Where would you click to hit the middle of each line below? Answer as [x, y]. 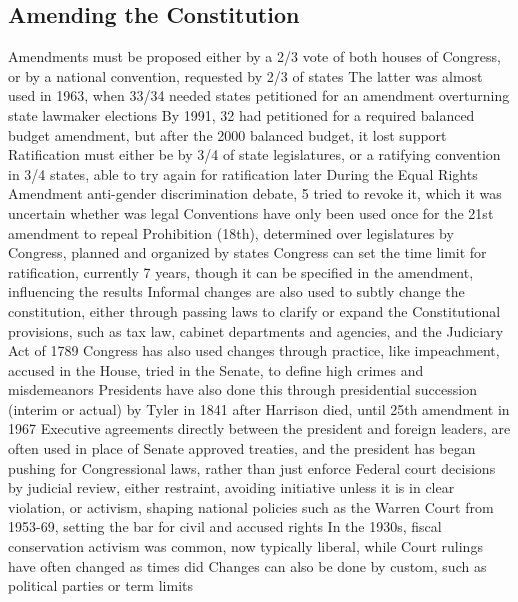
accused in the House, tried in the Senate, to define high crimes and [216, 369]
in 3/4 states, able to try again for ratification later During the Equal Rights [243, 173]
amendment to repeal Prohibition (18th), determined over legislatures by [231, 232]
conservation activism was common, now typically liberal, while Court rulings [245, 546]
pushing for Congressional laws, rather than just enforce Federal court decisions [252, 467]
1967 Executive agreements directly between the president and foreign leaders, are [259, 428]
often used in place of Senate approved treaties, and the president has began [242, 448]
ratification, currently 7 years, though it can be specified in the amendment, [241, 271]
